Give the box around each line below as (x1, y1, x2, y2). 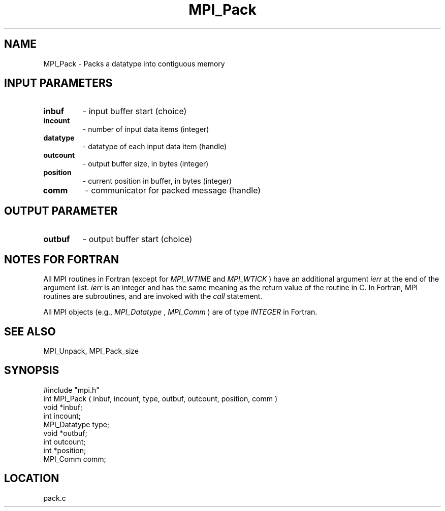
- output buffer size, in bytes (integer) (82, 159, 209, 168)
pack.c (43, 493, 66, 502)
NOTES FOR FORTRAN (4, 253, 119, 266)
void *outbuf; (43, 428, 87, 437)
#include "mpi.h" (43, 385, 100, 394)
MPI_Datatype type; (43, 420, 110, 429)
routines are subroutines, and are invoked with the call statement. (43, 292, 263, 301)
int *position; (43, 446, 86, 455)
